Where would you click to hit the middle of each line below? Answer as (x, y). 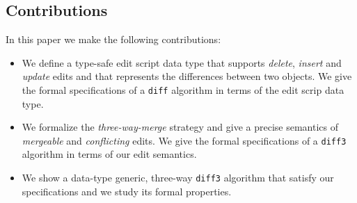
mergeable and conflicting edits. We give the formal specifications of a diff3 (184, 140)
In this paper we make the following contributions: (113, 39)
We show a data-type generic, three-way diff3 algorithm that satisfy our (178, 178)
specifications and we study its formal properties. (127, 191)
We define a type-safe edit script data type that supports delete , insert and (182, 62)
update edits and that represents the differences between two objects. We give (187, 76)
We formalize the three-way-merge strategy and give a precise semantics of (180, 127)
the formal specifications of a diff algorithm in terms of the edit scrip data (183, 89)
